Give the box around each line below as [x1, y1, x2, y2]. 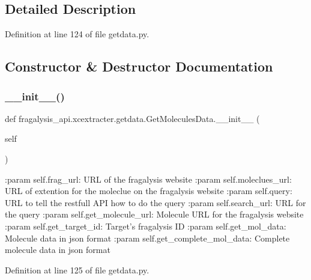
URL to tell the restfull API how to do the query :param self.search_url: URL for [5, 196, 306, 208]
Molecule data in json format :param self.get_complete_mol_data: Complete [5, 231, 290, 244]
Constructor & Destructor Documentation [5, 57, 273, 76]
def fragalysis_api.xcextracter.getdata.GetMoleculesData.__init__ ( [5, 112, 260, 124]
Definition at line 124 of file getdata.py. [5, 28, 149, 40]
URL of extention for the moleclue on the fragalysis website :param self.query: [5, 184, 292, 197]
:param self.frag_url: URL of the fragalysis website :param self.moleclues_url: [5, 172, 292, 185]
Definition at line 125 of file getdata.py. [5, 263, 149, 276]
